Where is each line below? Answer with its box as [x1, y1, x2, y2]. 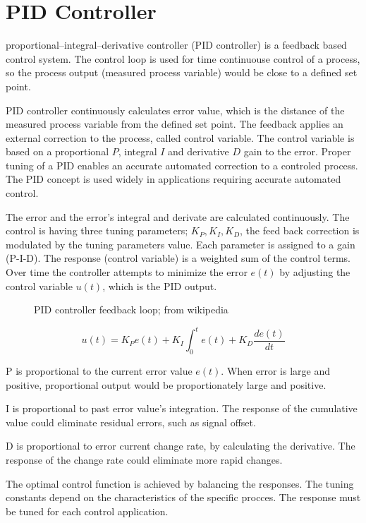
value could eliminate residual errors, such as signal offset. [6, 414, 256, 429]
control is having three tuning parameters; [6, 223, 188, 238]
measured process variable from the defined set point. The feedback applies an [6, 116, 343, 131]
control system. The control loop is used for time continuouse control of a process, [6, 51, 360, 66]
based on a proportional [6, 144, 109, 159]
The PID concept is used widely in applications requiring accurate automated [6, 172, 341, 186]
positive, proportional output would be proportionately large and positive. [6, 377, 327, 392]
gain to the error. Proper [243, 144, 351, 159]
